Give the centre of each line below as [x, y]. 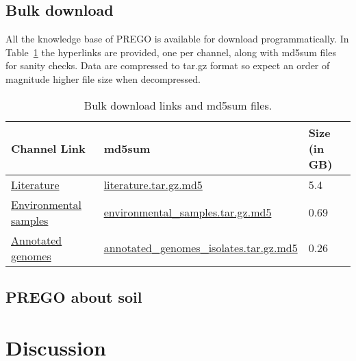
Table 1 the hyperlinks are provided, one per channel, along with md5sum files [171, 52]
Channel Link [48, 148]
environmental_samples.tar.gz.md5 [188, 212]
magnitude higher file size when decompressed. [103, 78]
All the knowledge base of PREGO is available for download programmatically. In [177, 39]
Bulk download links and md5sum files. [178, 105]
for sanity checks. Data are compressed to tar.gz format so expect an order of [168, 65]
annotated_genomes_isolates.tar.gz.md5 [201, 248]
